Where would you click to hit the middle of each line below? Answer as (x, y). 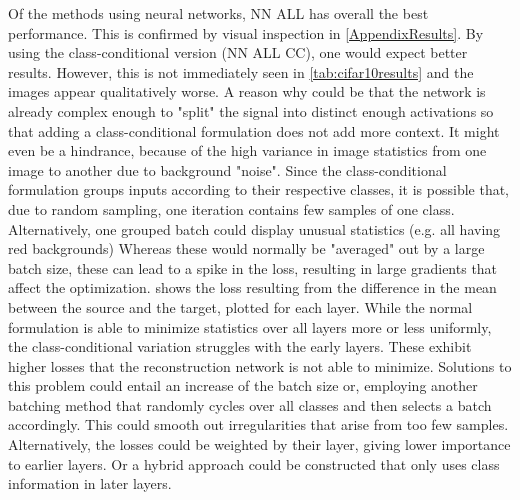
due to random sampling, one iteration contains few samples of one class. (231, 208)
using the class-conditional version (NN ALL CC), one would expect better (238, 52)
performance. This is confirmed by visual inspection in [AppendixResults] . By (246, 32)
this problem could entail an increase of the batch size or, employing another (243, 385)
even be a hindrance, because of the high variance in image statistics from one (247, 150)
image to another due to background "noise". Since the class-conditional (227, 169)
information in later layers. (90, 483)
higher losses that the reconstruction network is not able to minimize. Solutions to (260, 365)
